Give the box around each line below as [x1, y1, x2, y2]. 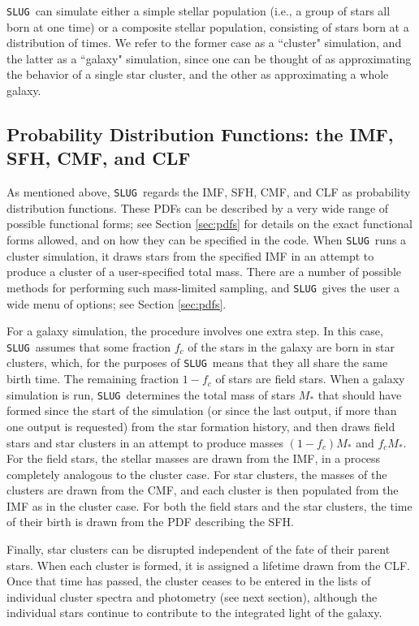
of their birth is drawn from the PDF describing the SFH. [6, 513, 294, 530]
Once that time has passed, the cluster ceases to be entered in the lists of [6, 572, 371, 589]
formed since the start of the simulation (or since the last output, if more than [6, 402, 397, 419]
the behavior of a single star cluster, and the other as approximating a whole [6, 66, 389, 83]
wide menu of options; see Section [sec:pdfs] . [6, 295, 227, 312]
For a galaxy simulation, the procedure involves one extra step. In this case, [6, 322, 383, 339]
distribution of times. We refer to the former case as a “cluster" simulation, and [6, 34, 402, 51]
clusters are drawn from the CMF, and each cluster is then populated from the [6, 481, 399, 499]
